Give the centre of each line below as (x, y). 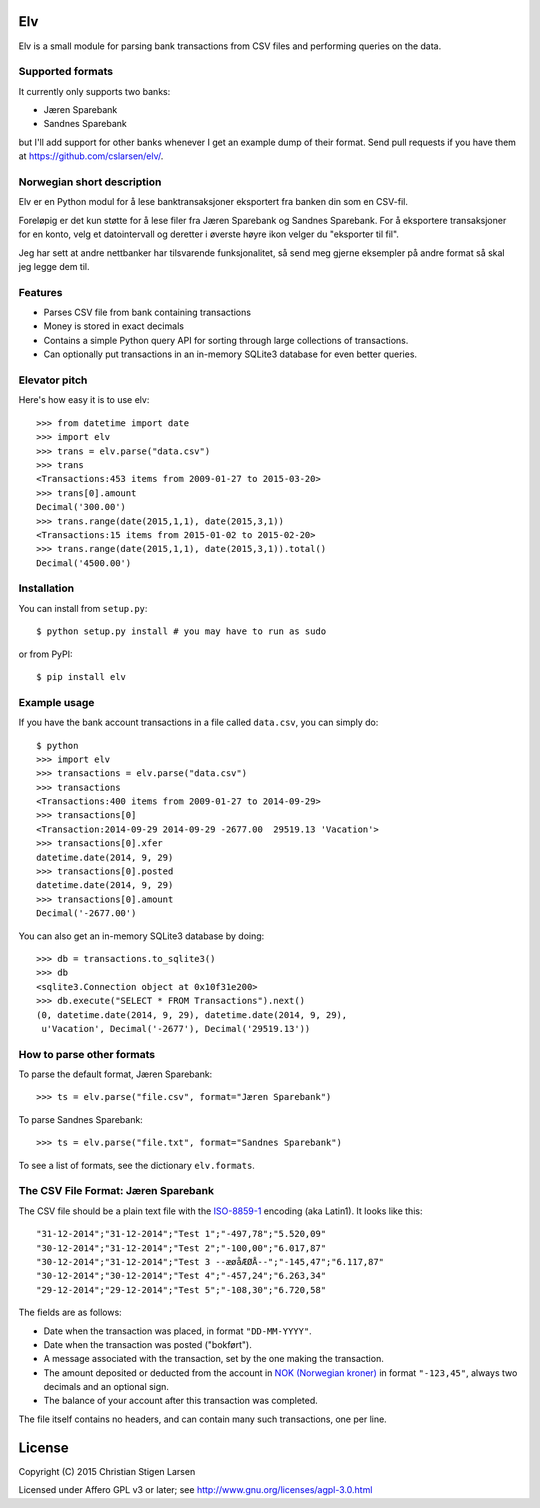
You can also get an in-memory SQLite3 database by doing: (141, 936)
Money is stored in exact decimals (114, 326)
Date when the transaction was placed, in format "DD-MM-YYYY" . (177, 1331)
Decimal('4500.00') (84, 563)
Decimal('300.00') (81, 507)
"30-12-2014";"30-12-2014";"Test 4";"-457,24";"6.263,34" (181, 1276)
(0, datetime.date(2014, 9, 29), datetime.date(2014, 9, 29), (192, 1014)
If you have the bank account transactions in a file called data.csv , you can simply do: (198, 722)
